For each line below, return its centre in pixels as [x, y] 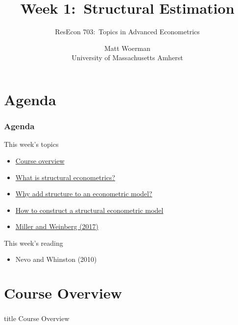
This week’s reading [34, 243]
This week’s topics [31, 144]
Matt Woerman [127, 48]
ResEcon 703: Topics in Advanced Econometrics [127, 32]
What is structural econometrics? [65, 177]
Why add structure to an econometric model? [84, 194]
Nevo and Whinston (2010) [56, 259]
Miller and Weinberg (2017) [57, 226]
